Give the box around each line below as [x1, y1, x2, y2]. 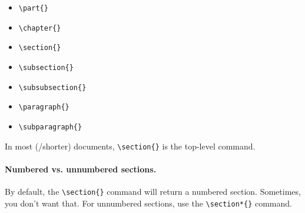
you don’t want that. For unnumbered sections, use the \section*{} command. [5, 197, 292, 209]
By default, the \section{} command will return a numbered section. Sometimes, [5, 185, 301, 198]
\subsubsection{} [18, 83, 87, 92]
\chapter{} [18, 24, 61, 32]
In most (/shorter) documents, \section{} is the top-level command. [5, 139, 256, 152]
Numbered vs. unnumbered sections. [5, 162, 157, 175]
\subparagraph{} [18, 122, 82, 131]
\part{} [18, 4, 48, 12]
